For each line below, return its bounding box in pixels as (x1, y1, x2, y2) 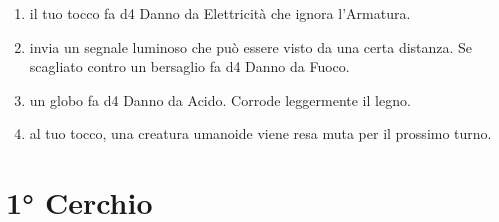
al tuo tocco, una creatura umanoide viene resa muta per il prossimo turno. (29, 123, 492, 144)
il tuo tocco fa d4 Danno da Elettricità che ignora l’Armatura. (29, 3, 411, 23)
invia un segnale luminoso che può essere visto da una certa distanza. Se (29, 36, 473, 57)
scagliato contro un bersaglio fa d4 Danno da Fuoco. (29, 56, 350, 77)
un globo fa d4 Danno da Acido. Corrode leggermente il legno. (29, 89, 411, 110)
